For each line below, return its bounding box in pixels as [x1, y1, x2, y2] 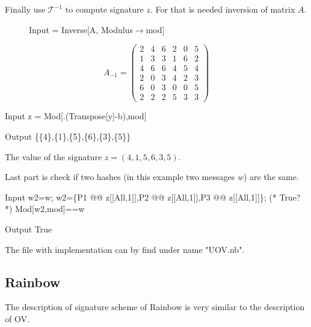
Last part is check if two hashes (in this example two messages [5, 170, 235, 183]
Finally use [5, 3, 46, 15]
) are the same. [243, 170, 299, 183]
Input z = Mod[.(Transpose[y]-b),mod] [5, 110, 147, 122]
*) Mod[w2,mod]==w [5, 202, 85, 215]
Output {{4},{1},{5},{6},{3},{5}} [5, 130, 131, 143]
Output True [5, 223, 52, 235]
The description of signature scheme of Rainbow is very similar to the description [5, 301, 305, 313]
